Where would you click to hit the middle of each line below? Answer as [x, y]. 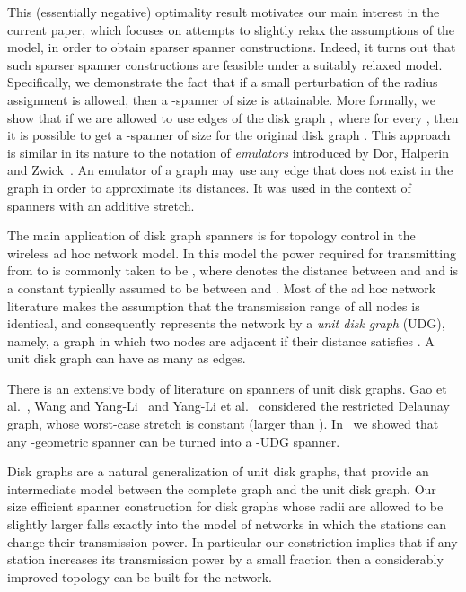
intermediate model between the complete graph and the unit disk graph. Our [222, 488]
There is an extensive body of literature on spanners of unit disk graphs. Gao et [227, 388]
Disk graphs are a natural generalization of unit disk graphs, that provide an [218, 471]
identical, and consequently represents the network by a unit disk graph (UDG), [226, 323]
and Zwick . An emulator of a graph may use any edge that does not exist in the [230, 170]
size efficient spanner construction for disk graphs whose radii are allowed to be [225, 506]
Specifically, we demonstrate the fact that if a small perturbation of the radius [223, 82]
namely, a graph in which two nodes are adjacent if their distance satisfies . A [221, 340]
